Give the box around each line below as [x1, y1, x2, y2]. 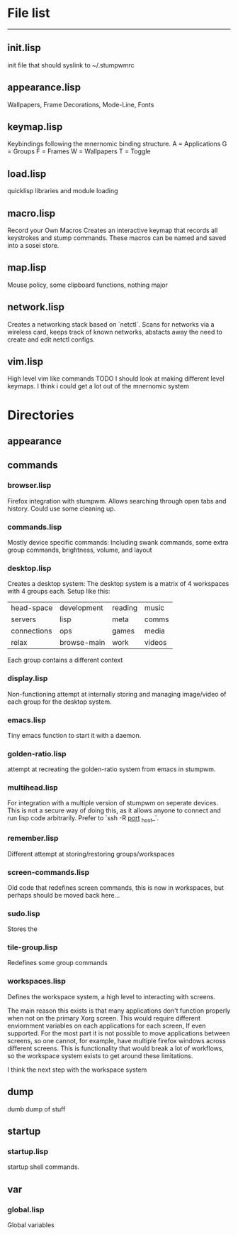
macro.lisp [7, 207, 56, 219]
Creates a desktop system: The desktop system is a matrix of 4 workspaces [7, 580, 229, 588]
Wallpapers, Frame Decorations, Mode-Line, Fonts [7, 100, 154, 109]
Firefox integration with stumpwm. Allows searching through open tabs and [7, 496, 227, 505]
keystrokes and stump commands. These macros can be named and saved [7, 234, 227, 242]
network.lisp [7, 301, 65, 313]
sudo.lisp [7, 908, 40, 918]
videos [144, 638, 167, 648]
